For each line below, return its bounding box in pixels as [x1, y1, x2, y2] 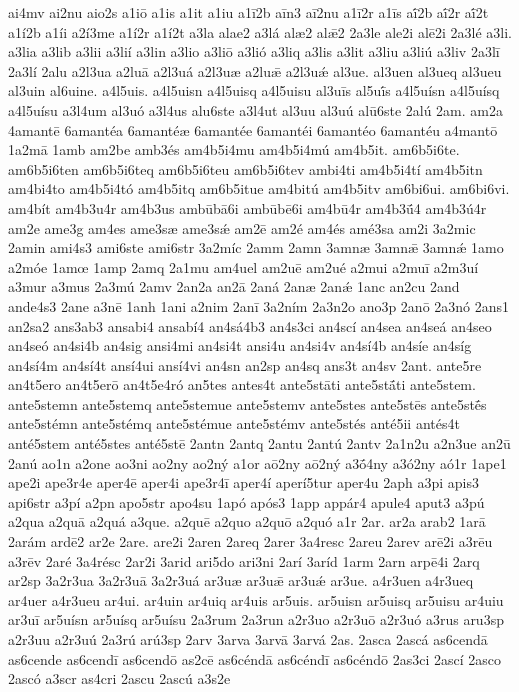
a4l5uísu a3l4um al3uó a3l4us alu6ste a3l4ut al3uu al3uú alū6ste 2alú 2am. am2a [8, 99, 503, 120]
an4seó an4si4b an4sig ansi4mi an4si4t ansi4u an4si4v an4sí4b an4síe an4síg [8, 335, 472, 356]
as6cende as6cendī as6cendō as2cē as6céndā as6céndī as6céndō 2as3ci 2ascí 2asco [8, 648, 501, 669]
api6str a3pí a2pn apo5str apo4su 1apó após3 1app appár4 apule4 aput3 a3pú [8, 491, 485, 512]
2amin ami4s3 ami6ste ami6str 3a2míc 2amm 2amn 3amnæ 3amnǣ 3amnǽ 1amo [8, 237, 504, 258]
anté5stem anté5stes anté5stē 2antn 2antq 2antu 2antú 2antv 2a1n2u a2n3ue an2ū [8, 433, 511, 454]
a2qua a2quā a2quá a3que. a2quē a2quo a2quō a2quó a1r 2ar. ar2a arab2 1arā [8, 511, 486, 532]
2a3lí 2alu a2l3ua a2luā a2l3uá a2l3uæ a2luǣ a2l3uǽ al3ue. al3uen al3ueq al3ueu [8, 60, 502, 81]
